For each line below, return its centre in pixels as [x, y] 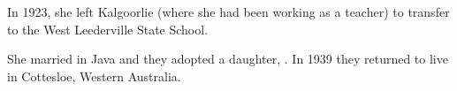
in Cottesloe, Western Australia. [94, 76]
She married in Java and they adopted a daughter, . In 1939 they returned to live [228, 59]
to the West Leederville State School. [108, 29]
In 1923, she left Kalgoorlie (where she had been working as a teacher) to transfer [228, 11]
